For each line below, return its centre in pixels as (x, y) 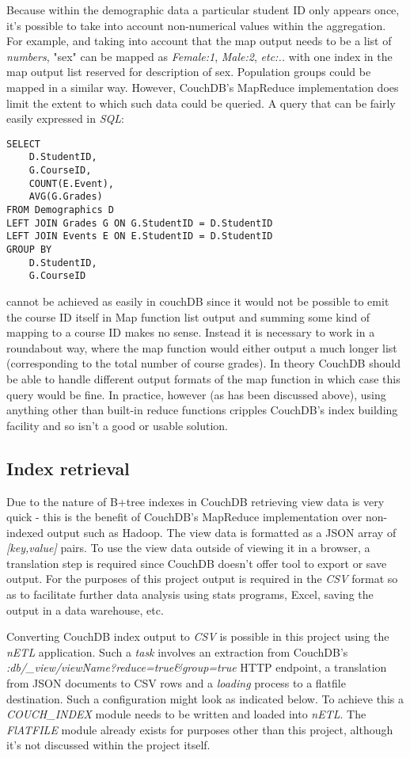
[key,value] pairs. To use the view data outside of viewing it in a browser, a (188, 548)
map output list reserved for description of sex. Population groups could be (189, 72)
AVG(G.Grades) (66, 197)
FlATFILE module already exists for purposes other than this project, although (200, 729)
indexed (25, 532)
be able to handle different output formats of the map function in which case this (203, 378)
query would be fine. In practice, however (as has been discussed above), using (196, 394)
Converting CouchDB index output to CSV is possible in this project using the (198, 636)
